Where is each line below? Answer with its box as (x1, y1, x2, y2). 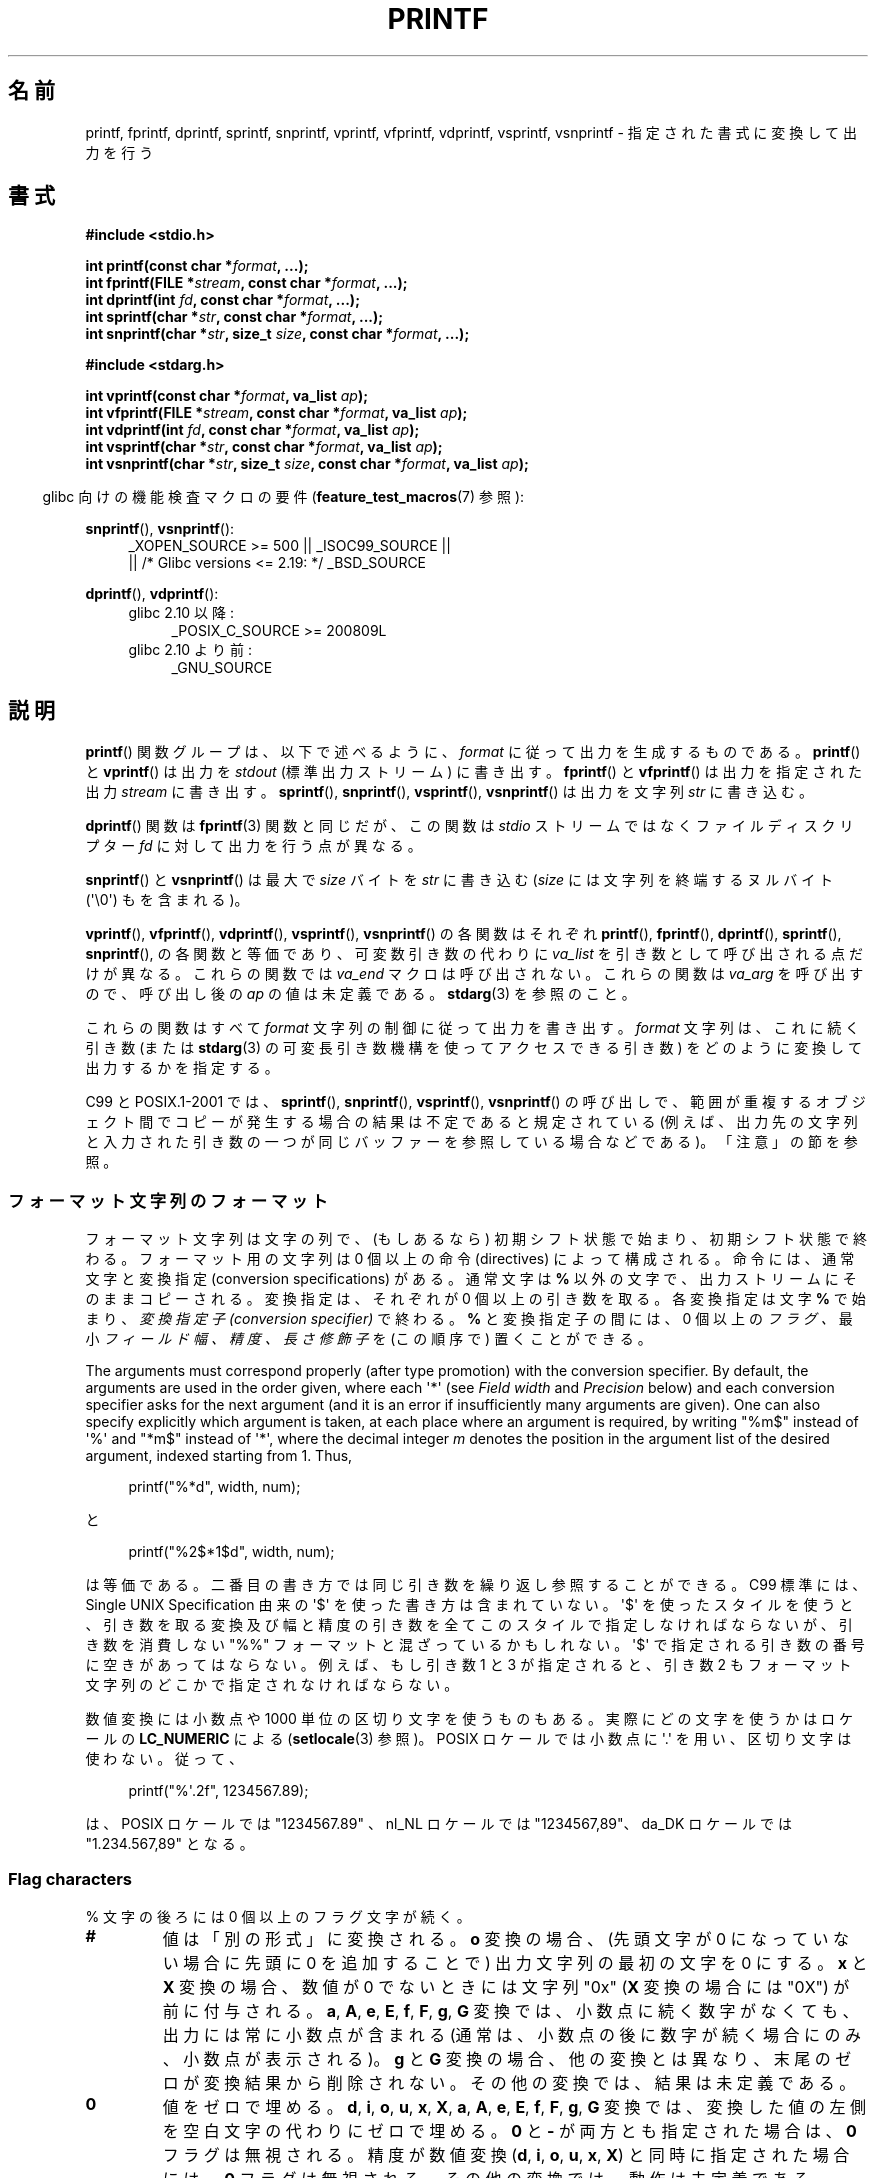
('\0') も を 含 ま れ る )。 (85, 891, 249, 909)
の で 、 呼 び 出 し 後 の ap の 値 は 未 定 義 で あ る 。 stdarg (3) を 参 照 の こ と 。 (85, 985, 636, 1003)
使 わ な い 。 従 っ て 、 (85, 1750, 243, 1768)
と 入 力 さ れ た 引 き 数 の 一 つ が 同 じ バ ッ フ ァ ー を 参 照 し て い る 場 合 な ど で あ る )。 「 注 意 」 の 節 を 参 (85, 1133, 858, 1151)
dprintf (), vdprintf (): (85, 585, 219, 603)
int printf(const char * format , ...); (85, 257, 309, 275)
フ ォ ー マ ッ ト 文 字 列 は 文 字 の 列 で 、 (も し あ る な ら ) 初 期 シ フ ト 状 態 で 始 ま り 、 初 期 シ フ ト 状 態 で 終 (85, 1230, 867, 1248)
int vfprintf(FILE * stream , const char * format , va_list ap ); (85, 404, 468, 422)
